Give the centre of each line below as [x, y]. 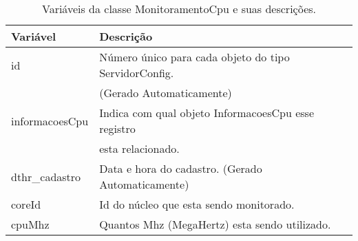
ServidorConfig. [137, 73]
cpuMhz [30, 224]
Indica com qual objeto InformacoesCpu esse [207, 113]
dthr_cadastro [46, 176]
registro [117, 128]
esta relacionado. [139, 148]
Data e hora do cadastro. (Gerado [181, 168]
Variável [34, 36]
